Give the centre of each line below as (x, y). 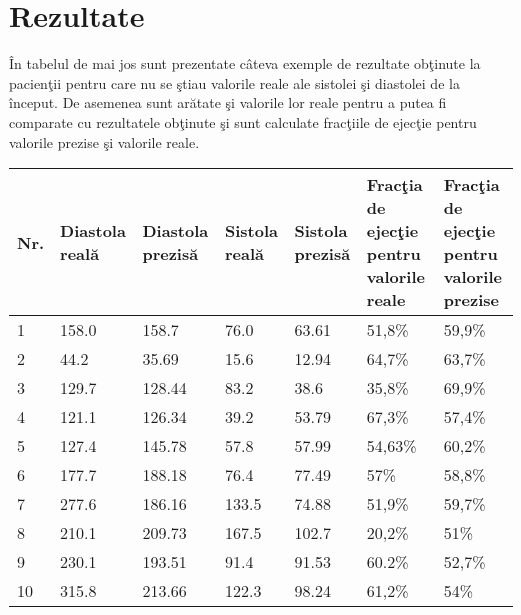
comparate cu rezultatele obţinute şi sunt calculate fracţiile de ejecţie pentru (243, 121)
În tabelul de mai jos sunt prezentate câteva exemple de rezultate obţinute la (245, 63)
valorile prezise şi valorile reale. (104, 141)
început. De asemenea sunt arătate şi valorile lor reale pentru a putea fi (228, 102)
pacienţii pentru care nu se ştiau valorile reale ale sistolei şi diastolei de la (234, 82)
